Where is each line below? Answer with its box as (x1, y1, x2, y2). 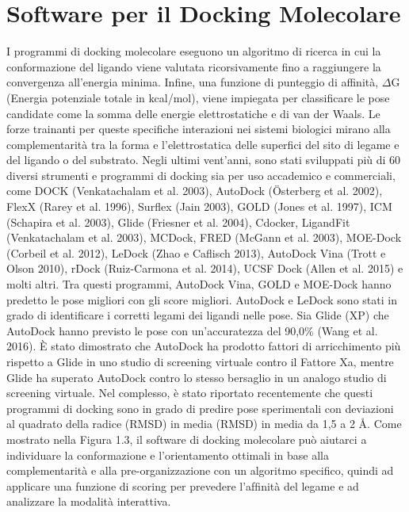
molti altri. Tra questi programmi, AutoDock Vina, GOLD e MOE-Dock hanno (6, 276, 392, 292)
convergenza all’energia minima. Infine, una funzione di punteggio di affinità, (6, 74, 379, 90)
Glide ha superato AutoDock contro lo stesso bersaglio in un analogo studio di (6, 369, 387, 385)
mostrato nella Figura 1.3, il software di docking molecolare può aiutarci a (6, 430, 367, 447)
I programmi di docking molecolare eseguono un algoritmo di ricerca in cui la (6, 43, 381, 59)
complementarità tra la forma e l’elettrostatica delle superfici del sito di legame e (6, 136, 399, 152)
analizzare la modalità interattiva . (6, 493, 171, 510)
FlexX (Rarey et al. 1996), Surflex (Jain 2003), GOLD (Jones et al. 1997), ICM (6, 198, 392, 215)
